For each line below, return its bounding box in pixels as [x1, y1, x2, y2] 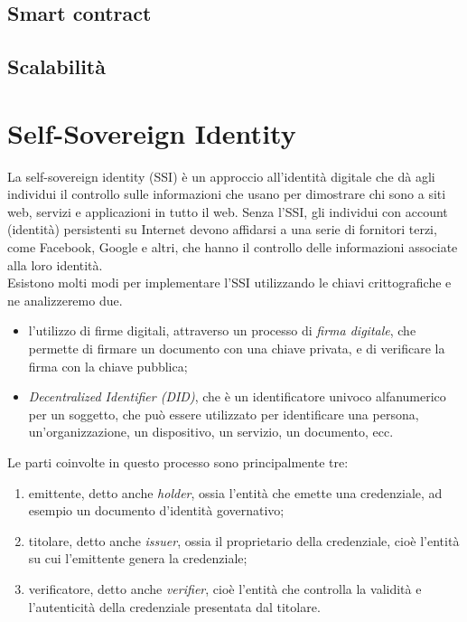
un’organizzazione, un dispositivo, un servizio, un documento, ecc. [28, 422, 394, 441]
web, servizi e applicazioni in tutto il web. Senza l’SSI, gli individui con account [7, 202, 448, 221]
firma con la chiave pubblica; [28, 356, 188, 375]
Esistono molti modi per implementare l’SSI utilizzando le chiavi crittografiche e [7, 273, 452, 292]
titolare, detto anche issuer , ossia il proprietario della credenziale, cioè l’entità [28, 531, 460, 550]
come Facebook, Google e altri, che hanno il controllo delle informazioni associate [7, 238, 458, 257]
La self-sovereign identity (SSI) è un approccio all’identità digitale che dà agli [7, 166, 435, 185]
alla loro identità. [7, 255, 103, 274]
